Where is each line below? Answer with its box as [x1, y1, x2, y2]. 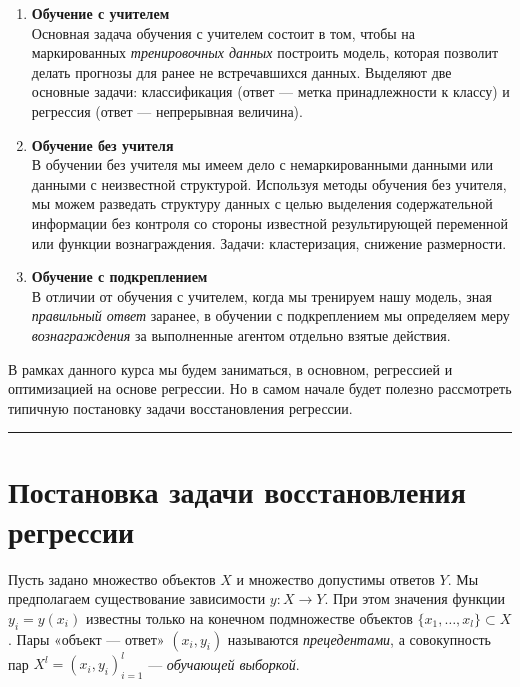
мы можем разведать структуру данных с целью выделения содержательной [31, 193, 493, 214]
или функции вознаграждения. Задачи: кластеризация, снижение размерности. [31, 232, 507, 253]
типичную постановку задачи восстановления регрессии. [8, 397, 353, 418]
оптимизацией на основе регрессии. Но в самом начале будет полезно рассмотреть [8, 378, 512, 399]
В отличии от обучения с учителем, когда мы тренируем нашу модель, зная [31, 285, 492, 306]
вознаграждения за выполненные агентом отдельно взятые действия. [31, 324, 451, 345]
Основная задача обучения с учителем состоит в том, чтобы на [31, 22, 416, 43]
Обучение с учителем [31, 3, 170, 23]
